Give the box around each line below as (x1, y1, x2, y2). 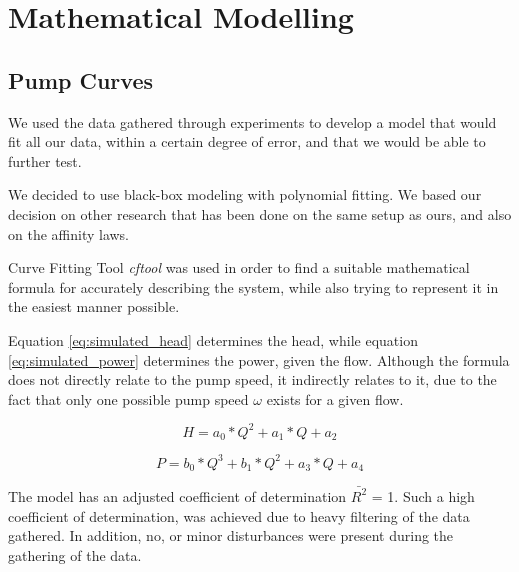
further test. (8, 150, 82, 171)
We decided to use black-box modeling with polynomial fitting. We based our (8, 184, 482, 205)
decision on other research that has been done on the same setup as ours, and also (8, 203, 512, 224)
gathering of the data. (8, 544, 142, 565)
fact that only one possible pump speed (8, 388, 249, 409)
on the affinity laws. (8, 223, 130, 244)
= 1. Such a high (371, 485, 475, 506)
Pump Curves (8, 64, 154, 95)
